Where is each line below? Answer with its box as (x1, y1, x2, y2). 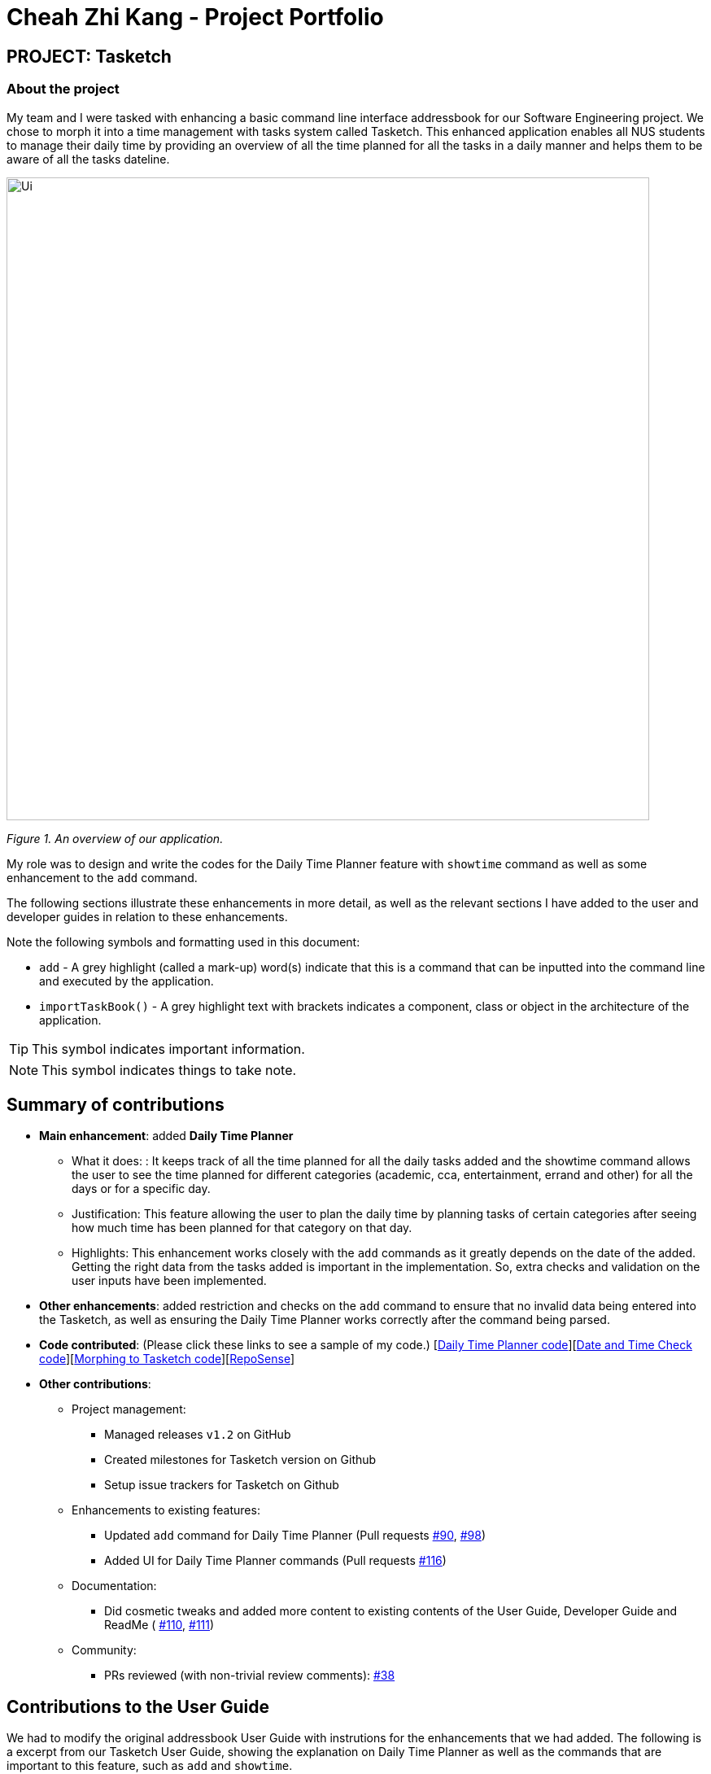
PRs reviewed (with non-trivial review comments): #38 (104, 1668, 395, 1683)
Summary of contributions (7, 1094, 225, 1115)
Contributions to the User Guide (7, 1696, 269, 1717)
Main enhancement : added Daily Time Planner (39, 1129, 294, 1143)
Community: (72, 1643, 137, 1658)
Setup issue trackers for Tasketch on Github (104, 1478, 339, 1492)
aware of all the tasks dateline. (7, 151, 170, 166)
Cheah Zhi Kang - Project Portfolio (7, 3, 384, 31)
